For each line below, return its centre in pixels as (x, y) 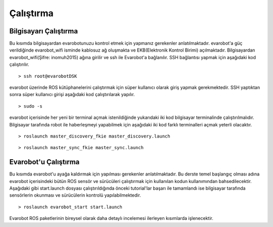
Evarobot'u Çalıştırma (44, 162)
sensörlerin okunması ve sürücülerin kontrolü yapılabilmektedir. (75, 195)
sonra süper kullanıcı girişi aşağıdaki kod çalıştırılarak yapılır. (72, 95)
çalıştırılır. (19, 64)
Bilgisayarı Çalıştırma (44, 31)
